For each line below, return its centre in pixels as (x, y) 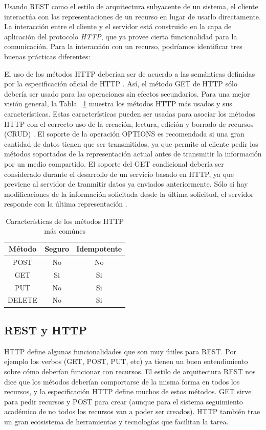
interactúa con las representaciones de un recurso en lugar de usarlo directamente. (132, 16)
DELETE (23, 300)
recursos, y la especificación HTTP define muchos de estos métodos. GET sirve (128, 391)
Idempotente (99, 249)
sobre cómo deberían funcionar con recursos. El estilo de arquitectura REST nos (130, 371)
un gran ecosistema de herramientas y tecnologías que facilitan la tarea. (116, 421)
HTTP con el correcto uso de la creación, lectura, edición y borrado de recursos (129, 123)
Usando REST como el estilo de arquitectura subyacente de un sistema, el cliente (131, 6)
